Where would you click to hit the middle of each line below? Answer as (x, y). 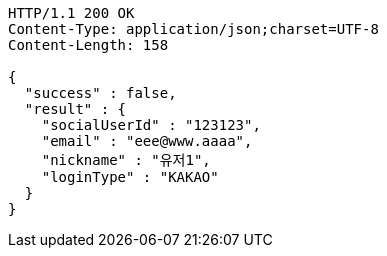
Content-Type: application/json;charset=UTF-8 (193, 29)
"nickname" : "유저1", (126, 160)
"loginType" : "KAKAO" (130, 177)
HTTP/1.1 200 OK (71, 13)
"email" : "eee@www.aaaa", (147, 141)
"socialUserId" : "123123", (151, 125)
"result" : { (75, 109)
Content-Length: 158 (88, 45)
